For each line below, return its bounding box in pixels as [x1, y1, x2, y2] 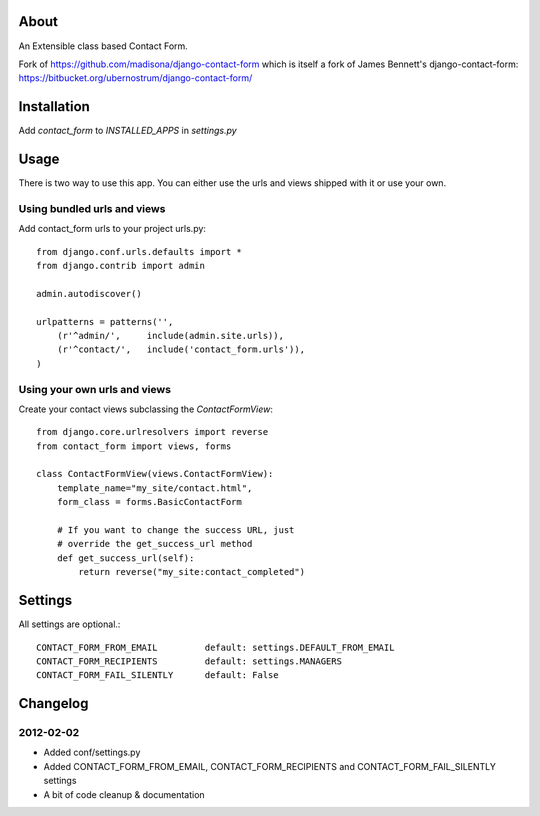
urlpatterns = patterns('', [36, 316, 174, 327]
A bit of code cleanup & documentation [43, 788, 205, 800]
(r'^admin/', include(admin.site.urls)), [56, 330, 285, 341]
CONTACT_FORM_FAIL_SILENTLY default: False [36, 670, 279, 681]
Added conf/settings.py [43, 746, 141, 759]
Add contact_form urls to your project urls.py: [18, 223, 207, 235]
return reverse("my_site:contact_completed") [78, 566, 305, 578]
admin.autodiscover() [36, 288, 142, 299]
